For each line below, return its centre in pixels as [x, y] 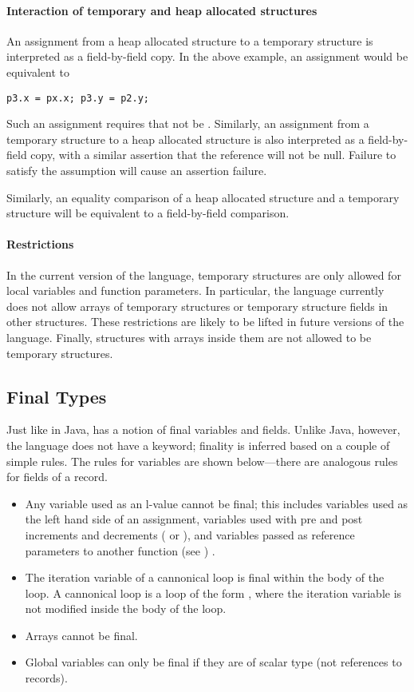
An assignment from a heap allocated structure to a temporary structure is [190, 40]
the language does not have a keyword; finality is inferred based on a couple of [198, 445]
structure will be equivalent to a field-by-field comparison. [148, 213]
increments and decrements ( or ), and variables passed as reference [190, 534]
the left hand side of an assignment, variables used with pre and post [194, 519]
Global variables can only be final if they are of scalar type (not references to [213, 662]
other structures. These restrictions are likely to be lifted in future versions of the [205, 322]
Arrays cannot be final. [81, 635]
